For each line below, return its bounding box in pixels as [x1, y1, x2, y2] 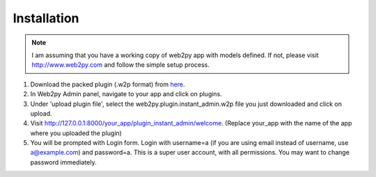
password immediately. [30, 157, 97, 167]
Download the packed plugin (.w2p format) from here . [30, 80, 185, 88]
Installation [13, 10, 79, 26]
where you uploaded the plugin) [30, 129, 122, 137]
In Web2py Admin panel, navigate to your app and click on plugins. [30, 90, 222, 98]
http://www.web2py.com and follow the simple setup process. [31, 61, 210, 69]
